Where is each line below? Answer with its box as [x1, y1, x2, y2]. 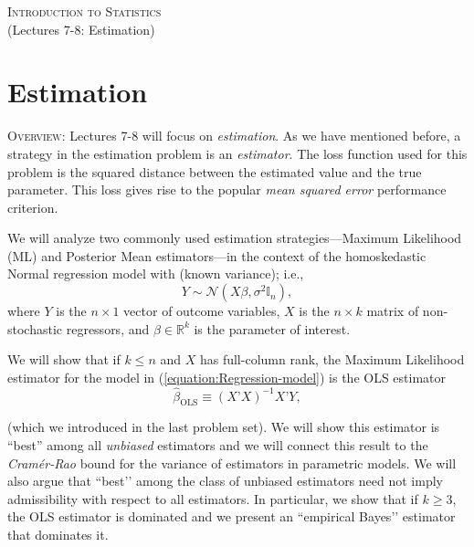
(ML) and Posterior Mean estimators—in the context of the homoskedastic [7, 246, 427, 265]
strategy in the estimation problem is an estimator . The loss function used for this [7, 143, 468, 163]
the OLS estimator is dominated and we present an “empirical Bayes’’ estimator [7, 507, 456, 526]
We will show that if [7, 350, 121, 369]
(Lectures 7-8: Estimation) [7, 19, 155, 38]
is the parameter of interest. [194, 319, 351, 338]
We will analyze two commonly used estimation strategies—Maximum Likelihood [7, 228, 462, 247]
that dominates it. [7, 525, 109, 544]
